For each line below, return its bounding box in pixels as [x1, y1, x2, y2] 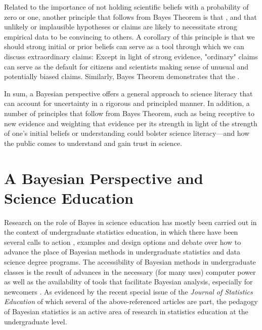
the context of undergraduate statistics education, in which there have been [4, 227, 238, 237]
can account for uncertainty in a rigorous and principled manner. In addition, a [4, 98, 250, 108]
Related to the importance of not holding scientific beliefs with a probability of [4, 2, 249, 12]
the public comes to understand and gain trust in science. [4, 137, 182, 148]
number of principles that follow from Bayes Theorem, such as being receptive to [4, 107, 254, 118]
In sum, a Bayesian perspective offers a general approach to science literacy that [4, 88, 253, 98]
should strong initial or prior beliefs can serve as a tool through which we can [4, 41, 244, 52]
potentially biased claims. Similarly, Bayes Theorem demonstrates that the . [4, 71, 240, 82]
